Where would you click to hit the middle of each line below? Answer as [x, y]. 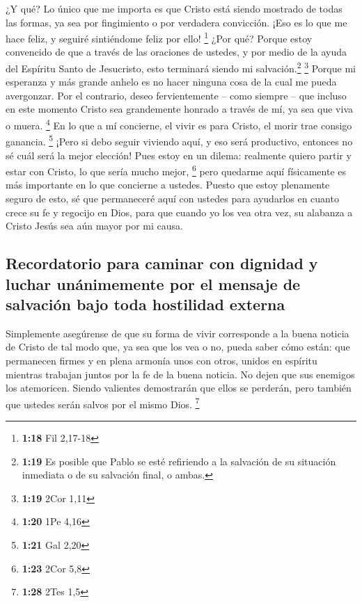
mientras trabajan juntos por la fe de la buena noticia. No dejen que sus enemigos [180, 374]
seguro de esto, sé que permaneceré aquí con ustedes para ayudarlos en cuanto [172, 198]
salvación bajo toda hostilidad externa [145, 304]
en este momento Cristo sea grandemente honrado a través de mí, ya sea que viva [179, 109]
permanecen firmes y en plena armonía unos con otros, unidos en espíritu [162, 360]
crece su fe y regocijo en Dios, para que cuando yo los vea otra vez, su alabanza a [179, 212]
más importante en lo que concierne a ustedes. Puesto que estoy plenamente [168, 185]
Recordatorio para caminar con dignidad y [162, 263]
